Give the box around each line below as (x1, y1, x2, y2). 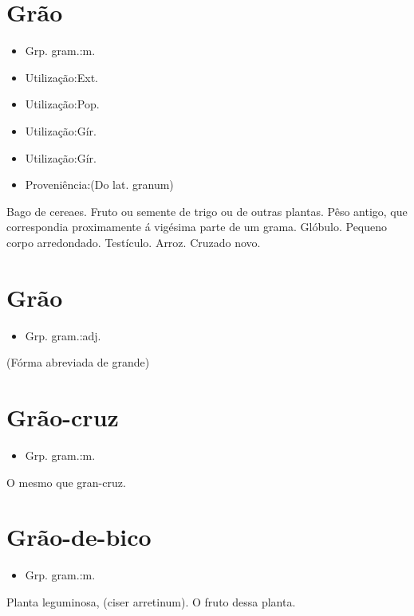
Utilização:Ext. (25, 69, 99, 85)
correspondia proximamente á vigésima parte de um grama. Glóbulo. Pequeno (6, 218, 388, 235)
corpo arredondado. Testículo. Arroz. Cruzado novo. (6, 233, 261, 250)
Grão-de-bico (6, 520, 152, 553)
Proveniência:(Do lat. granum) (25, 176, 174, 193)
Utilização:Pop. (25, 96, 100, 112)
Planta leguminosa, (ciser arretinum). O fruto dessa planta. (6, 593, 296, 610)
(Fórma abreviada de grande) (6, 354, 150, 371)
